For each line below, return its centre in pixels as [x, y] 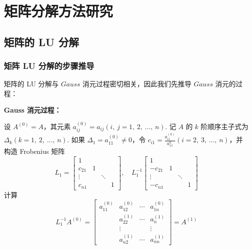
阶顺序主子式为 [225, 126]
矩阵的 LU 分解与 [31, 84]
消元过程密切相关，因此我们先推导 [137, 84]
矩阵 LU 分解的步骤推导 [49, 66]
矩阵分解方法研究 [59, 11]
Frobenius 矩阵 [42, 151]
